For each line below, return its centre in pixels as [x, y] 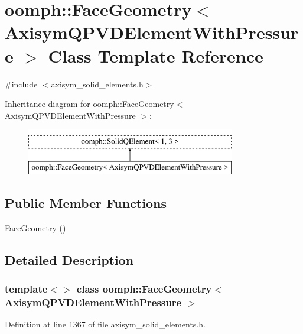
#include [21, 84]
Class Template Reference [156, 55]
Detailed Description [69, 259]
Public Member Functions [86, 202]
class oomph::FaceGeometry [144, 288]
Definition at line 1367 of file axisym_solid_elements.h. [105, 324]
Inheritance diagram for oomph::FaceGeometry [89, 104]
